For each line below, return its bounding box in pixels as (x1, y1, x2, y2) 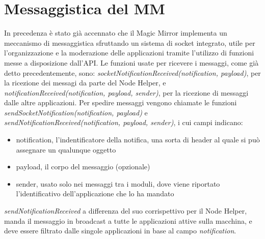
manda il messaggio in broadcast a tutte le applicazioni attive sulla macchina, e (4, 215, 252, 226)
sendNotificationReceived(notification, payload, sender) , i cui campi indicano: (4, 117, 243, 128)
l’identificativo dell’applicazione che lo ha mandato (16, 188, 174, 199)
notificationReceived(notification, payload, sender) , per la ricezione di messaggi (4, 87, 249, 98)
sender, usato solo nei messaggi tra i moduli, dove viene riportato (16, 178, 220, 189)
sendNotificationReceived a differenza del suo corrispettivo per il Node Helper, (4, 205, 247, 216)
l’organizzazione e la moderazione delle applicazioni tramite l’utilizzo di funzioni (4, 47, 254, 58)
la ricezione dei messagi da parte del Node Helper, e (4, 77, 166, 88)
